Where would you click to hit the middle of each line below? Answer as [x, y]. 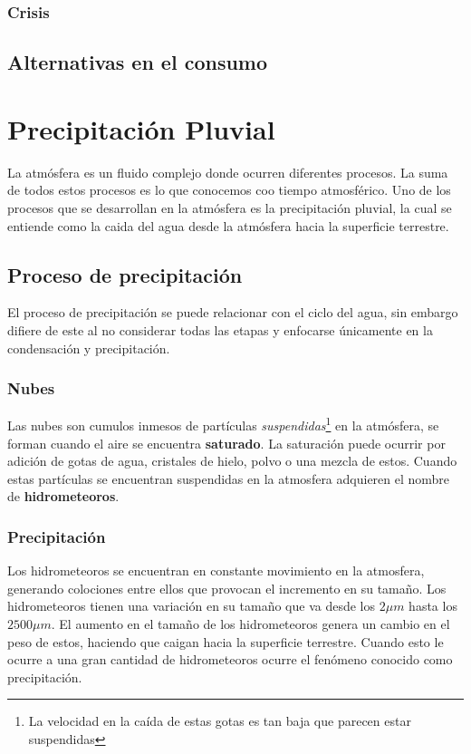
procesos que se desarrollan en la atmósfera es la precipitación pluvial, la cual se [230, 207]
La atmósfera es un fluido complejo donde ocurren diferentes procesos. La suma [228, 172]
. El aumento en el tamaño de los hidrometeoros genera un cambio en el [250, 623]
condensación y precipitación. [89, 348]
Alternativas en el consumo [138, 62]
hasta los [433, 606]
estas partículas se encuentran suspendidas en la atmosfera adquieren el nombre [229, 478]
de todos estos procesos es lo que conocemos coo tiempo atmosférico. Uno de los [229, 190]
